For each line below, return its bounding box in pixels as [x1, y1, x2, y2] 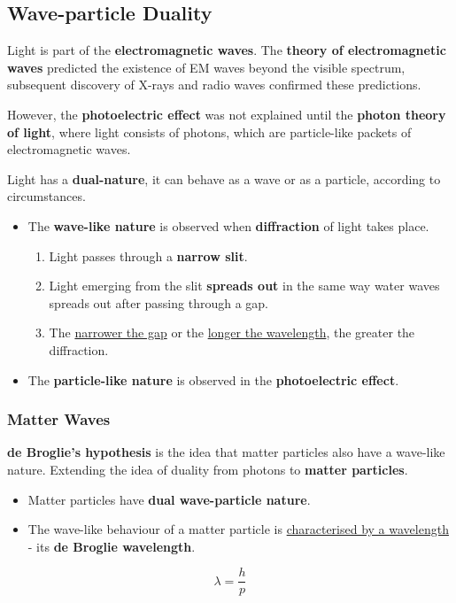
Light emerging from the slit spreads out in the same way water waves [49, 276, 440, 295]
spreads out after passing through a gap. [49, 293, 268, 312]
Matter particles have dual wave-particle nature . [27, 490, 311, 508]
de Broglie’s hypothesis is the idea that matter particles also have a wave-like [7, 443, 445, 461]
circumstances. [7, 187, 86, 205]
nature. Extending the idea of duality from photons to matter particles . [7, 460, 408, 478]
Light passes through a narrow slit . [49, 246, 248, 265]
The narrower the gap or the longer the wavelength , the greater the [49, 323, 415, 342]
